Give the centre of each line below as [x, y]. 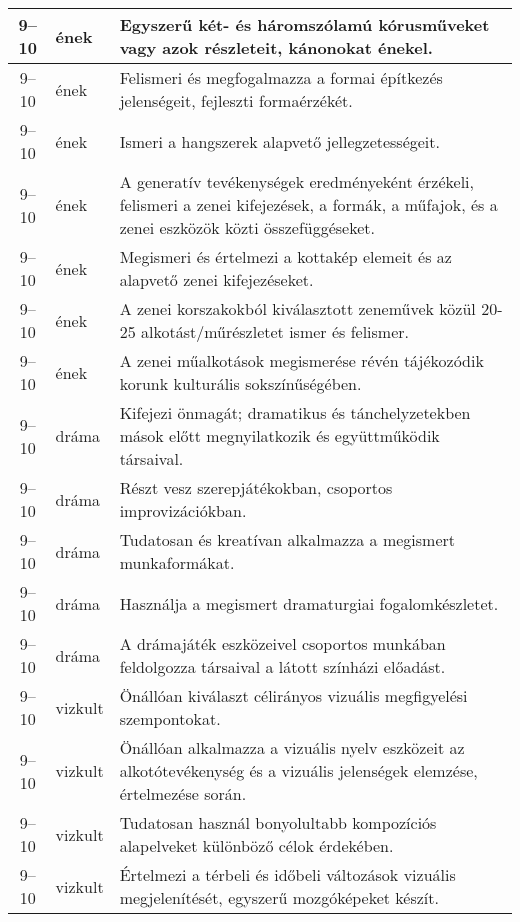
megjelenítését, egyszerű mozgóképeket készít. [279, 897]
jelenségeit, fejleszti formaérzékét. [236, 100]
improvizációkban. [183, 510]
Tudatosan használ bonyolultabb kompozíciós [278, 822]
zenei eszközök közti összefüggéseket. [247, 227]
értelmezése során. [183, 793]
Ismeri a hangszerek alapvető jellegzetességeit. [279, 141]
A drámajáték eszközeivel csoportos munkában [282, 643]
